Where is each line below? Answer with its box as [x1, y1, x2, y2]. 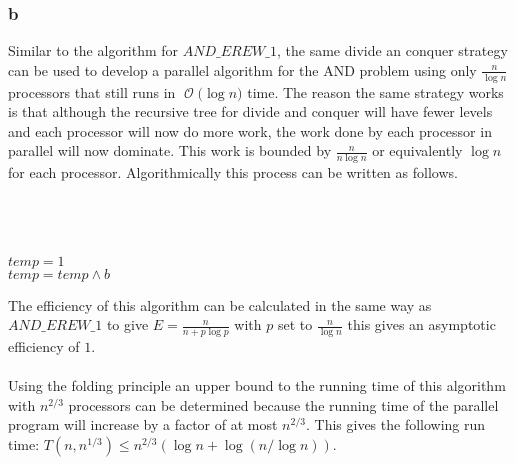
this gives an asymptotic [347, 314, 496, 335]
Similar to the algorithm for [8, 40, 179, 61]
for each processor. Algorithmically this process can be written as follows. [8, 162, 458, 183]
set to [277, 314, 313, 335]
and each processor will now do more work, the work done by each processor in [8, 120, 492, 141]
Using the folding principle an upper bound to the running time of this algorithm [8, 375, 506, 396]
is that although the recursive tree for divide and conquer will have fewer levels [8, 101, 493, 122]
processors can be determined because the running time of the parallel [68, 394, 499, 415]
